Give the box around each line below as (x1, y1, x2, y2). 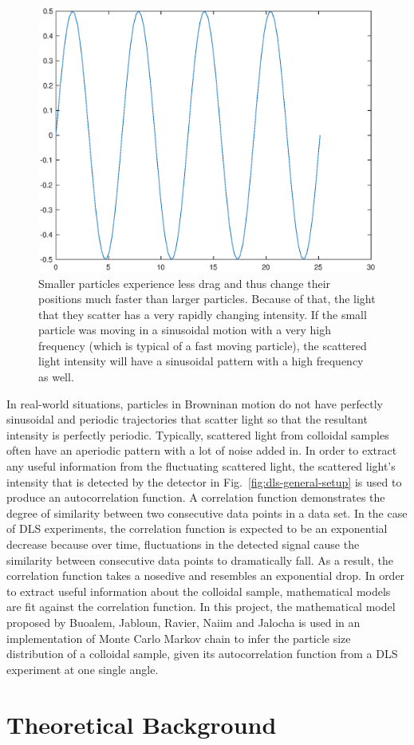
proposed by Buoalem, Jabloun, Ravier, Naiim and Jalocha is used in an (6, 613, 361, 630)
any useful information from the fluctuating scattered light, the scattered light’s (6, 458, 396, 475)
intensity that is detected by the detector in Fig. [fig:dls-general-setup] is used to (6, 473, 402, 490)
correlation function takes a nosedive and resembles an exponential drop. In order (6, 567, 405, 584)
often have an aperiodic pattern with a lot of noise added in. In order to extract (6, 442, 397, 459)
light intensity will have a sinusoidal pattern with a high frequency (38, 353, 364, 369)
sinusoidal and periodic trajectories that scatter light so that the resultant (6, 411, 368, 428)
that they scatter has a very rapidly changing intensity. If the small (38, 305, 367, 322)
